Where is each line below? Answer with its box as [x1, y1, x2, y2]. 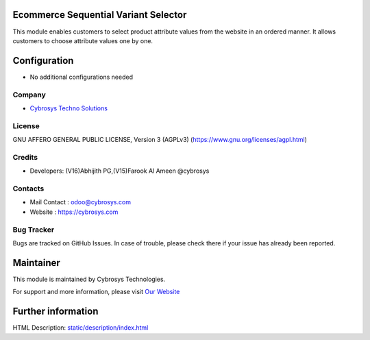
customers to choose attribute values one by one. [12, 36, 153, 45]
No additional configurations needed [29, 73, 134, 81]
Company [12, 90, 46, 99]
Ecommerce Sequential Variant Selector [12, 9, 187, 21]
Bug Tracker [12, 225, 55, 234]
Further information [12, 306, 99, 317]
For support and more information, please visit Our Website [12, 288, 180, 296]
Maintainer [12, 257, 61, 269]
